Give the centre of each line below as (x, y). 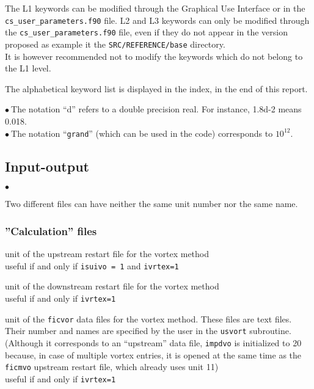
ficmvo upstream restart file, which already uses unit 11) (112, 367)
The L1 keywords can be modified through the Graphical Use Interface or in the (155, 8)
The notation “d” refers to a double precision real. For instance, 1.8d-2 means (156, 109)
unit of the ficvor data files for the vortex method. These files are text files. (148, 318)
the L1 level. (28, 68)
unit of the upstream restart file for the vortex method (107, 254)
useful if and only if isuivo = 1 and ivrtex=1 (92, 265)
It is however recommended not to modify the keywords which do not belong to (154, 56)
